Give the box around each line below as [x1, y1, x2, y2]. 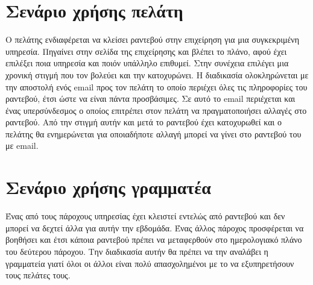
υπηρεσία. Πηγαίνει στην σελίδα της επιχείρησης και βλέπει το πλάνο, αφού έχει [5, 45, 287, 57]
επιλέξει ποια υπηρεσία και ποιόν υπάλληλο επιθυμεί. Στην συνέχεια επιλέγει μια [5, 57, 289, 69]
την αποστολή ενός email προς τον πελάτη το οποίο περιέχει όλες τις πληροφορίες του [5, 80, 308, 93]
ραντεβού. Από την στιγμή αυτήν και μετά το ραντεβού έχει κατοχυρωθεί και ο [5, 116, 282, 128]
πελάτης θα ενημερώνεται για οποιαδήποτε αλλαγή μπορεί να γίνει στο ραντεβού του [5, 127, 302, 140]
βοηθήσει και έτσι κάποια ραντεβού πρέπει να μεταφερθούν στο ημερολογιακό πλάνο [5, 233, 302, 246]
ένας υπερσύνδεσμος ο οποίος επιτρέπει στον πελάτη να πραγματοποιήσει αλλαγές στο [5, 104, 307, 116]
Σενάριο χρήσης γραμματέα [5, 175, 211, 199]
